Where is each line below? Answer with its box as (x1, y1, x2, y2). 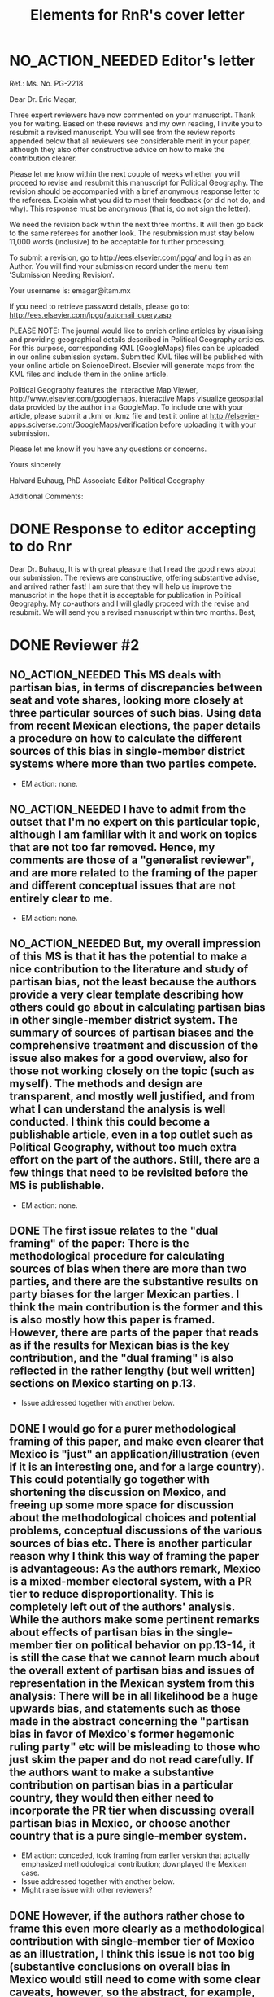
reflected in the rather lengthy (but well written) (9, 1363, 255, 1377)
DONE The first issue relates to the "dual (9, 1223, 219, 1237)
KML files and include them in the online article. (9, 369, 169, 379)
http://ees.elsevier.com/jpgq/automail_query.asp (9, 309, 172, 319)
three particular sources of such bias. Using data (9, 706, 263, 720)
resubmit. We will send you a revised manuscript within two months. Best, (9, 607, 257, 617)
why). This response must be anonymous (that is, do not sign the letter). (9, 204, 251, 213)
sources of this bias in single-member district (9, 744, 246, 758)
